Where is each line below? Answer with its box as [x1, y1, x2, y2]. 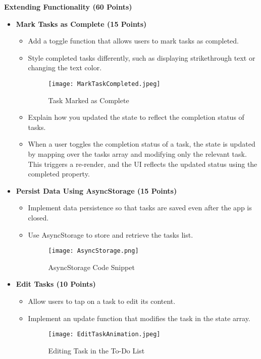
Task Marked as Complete [48, 95, 129, 105]
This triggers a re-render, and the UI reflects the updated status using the [28, 158, 257, 169]
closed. [28, 212, 49, 222]
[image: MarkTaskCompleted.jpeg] [48, 80, 161, 87]
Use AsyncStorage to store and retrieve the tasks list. [28, 229, 193, 240]
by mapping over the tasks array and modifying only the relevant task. [28, 149, 247, 159]
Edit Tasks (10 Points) [16, 279, 96, 289]
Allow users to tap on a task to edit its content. [28, 296, 176, 306]
